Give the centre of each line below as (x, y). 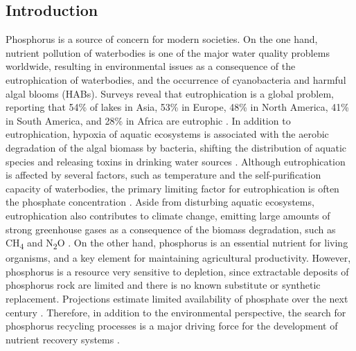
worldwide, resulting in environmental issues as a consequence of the (151, 66)
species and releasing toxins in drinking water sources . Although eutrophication (176, 161)
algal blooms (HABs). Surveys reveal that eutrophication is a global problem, (170, 93)
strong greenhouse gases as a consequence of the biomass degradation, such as (171, 229)
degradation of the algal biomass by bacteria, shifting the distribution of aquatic (176, 147)
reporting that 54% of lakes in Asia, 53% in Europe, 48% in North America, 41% (177, 107)
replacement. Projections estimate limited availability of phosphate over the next (177, 299)
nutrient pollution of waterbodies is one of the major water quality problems (168, 52)
